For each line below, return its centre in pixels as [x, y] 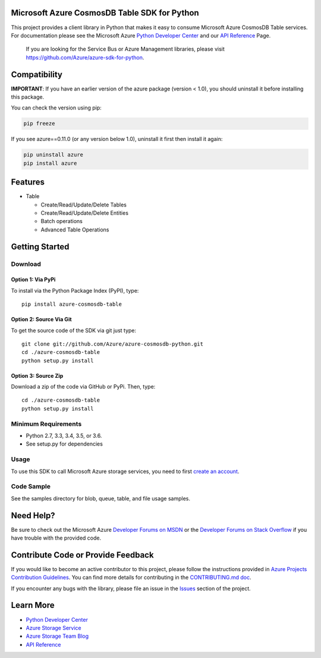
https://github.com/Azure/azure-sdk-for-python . [85, 57]
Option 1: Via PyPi [33, 280]
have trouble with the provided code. [56, 538]
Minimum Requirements [46, 424]
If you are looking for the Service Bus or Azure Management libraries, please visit [125, 49]
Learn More [33, 605]
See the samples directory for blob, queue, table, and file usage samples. [100, 498]
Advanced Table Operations [75, 230]
